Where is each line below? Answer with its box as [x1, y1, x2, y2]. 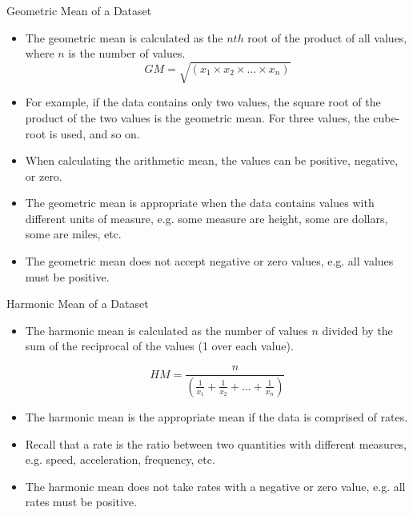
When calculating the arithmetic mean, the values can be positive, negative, [25, 152, 399, 169]
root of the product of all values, [247, 29, 407, 46]
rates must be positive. [25, 493, 137, 510]
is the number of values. [68, 45, 186, 62]
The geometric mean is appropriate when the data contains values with [25, 194, 375, 211]
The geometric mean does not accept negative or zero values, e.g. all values [25, 253, 394, 269]
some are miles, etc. [25, 226, 122, 242]
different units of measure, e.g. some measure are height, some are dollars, [25, 210, 388, 226]
